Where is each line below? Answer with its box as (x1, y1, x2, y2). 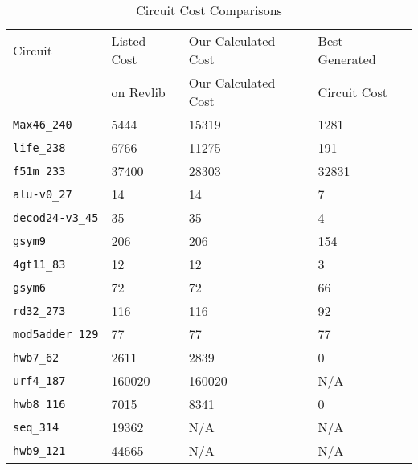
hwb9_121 (13, 443, 66, 457)
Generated (318, 50, 376, 68)
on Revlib (111, 82, 166, 101)
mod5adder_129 (13, 327, 99, 341)
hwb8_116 (13, 397, 66, 411)
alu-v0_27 (13, 187, 72, 201)
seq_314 (13, 420, 59, 434)
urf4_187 (13, 374, 66, 387)
